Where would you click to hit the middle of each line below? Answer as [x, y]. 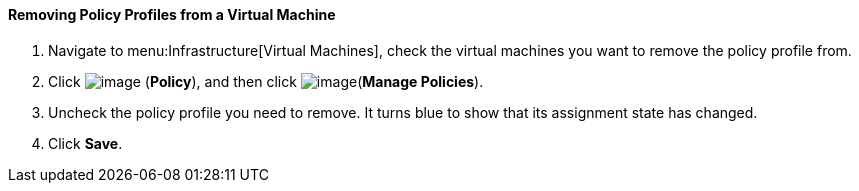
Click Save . [85, 143]
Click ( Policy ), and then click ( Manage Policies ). [266, 81]
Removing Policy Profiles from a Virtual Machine [172, 14]
